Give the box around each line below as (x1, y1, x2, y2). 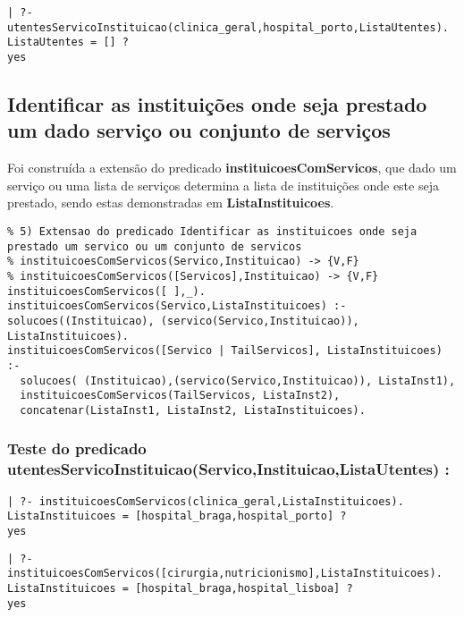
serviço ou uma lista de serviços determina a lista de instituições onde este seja (7, 175, 439, 194)
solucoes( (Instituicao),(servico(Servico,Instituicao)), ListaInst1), (20, 374, 456, 387)
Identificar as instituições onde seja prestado (7, 90, 427, 118)
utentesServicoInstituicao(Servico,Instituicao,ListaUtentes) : (7, 458, 450, 480)
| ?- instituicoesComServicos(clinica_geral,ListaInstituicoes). (7, 494, 404, 508)
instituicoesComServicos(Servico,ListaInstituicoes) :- (7, 300, 347, 313)
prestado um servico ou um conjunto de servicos (7, 240, 302, 253)
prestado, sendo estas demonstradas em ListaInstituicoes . (7, 193, 334, 212)
